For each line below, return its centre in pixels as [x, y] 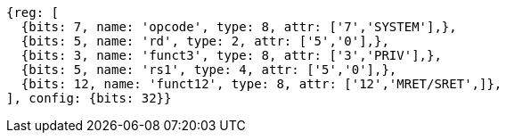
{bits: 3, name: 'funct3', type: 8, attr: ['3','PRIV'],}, [231, 55]
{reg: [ [33, 12]
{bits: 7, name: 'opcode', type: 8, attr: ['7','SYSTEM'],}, [239, 27]
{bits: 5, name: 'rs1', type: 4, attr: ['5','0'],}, [209, 70]
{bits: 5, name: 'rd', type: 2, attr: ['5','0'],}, [205, 41]
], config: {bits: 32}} [89, 98]
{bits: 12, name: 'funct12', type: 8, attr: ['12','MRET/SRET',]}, [261, 84]
